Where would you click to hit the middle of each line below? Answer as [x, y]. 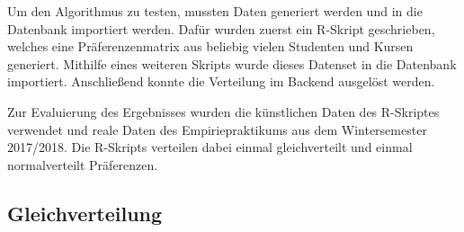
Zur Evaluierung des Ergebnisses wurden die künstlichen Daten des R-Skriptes [223, 111]
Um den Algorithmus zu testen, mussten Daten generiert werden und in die [215, 11]
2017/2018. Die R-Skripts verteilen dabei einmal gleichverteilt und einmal [210, 147]
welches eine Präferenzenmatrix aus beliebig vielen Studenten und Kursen [210, 46]
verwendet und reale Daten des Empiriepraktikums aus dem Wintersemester [217, 129]
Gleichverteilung [85, 213]
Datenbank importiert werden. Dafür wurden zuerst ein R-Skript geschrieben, [221, 28]
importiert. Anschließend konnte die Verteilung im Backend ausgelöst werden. [221, 81]
